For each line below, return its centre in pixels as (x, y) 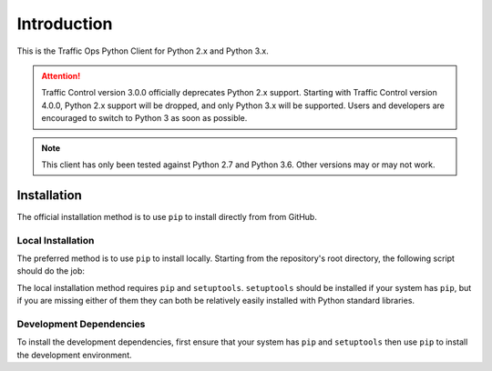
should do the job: (51, 271)
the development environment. (74, 355)
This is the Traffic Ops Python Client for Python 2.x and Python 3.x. (143, 51)
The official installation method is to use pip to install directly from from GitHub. (167, 216)
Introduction (65, 24)
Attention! (61, 75)
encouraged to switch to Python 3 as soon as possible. (144, 118)
